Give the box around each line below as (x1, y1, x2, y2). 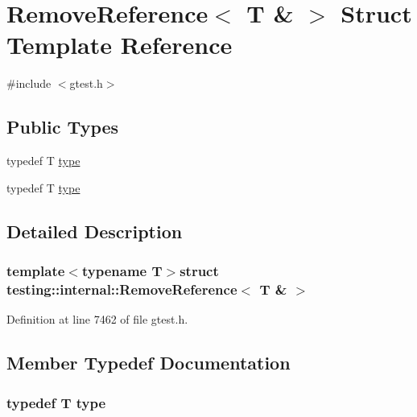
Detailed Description (6, 218, 183, 243)
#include (6, 75, 52, 92)
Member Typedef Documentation (6, 350, 291, 375)
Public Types (6, 114, 119, 139)
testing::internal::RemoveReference (6, 279, 237, 299)
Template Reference (6, 28, 233, 61)
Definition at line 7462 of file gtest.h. (6, 311, 188, 328)
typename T (81, 261, 163, 280)
